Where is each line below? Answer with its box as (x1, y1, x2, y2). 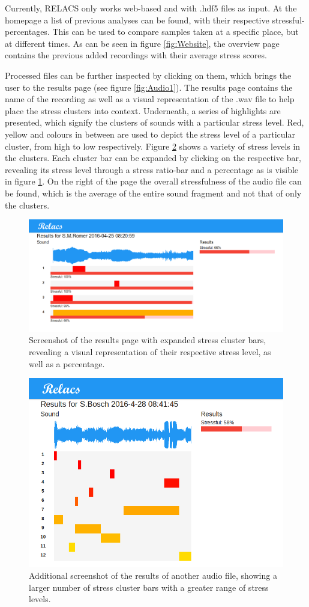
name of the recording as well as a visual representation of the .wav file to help (5, 93, 295, 105)
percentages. (5, 25, 50, 38)
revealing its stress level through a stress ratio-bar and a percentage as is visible (5, 163, 299, 175)
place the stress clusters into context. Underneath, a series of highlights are (5, 104, 281, 117)
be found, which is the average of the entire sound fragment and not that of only (5, 186, 302, 199)
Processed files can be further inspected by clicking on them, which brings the (5, 69, 292, 81)
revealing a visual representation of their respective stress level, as (29, 346, 271, 358)
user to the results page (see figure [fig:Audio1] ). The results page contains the (5, 81, 293, 93)
